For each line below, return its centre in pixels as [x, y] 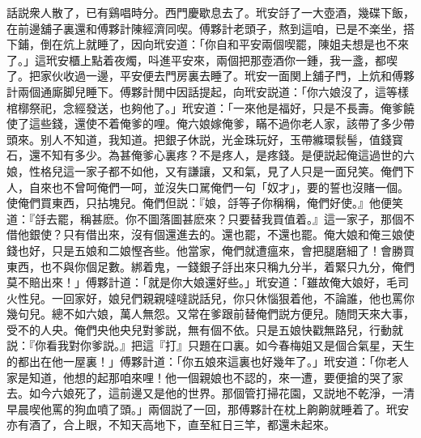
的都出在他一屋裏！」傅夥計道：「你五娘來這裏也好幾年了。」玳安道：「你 [196, 361]
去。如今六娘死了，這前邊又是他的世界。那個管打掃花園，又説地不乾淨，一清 [210, 393]
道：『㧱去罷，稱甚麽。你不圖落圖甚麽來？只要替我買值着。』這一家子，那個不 [210, 218]
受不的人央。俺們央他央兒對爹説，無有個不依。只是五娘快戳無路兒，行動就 [205, 329]
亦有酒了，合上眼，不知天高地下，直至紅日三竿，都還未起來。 [171, 425]
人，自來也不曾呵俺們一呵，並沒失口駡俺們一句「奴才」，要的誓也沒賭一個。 [208, 187]
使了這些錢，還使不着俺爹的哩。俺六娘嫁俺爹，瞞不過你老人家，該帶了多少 [205, 123]
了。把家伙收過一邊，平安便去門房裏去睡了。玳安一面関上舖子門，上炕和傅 [205, 76]
